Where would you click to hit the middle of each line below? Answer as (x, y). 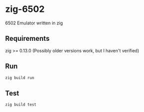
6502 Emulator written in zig (34, 23)
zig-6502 (25, 9)
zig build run (20, 78)
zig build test (21, 105)
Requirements (27, 39)
